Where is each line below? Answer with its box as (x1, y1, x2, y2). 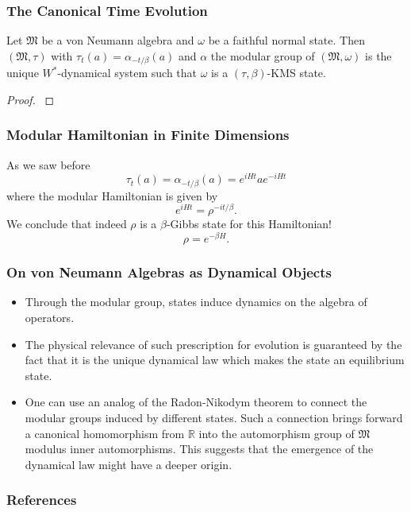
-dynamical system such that (57, 64, 198, 81)
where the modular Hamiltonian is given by (6, 187, 218, 204)
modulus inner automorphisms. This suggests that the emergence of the (25, 440, 374, 457)
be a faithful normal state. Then (208, 32, 365, 48)
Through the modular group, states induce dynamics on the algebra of (25, 293, 367, 310)
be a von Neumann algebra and (41, 32, 194, 48)
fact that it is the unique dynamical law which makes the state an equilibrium (25, 351, 405, 368)
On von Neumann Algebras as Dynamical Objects (6, 262, 332, 282)
